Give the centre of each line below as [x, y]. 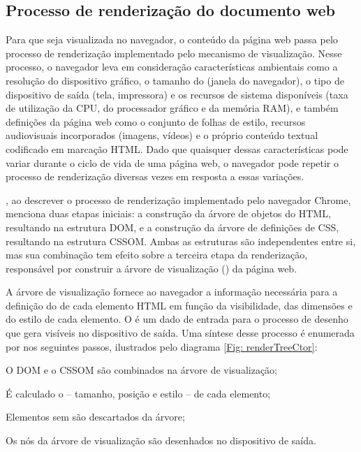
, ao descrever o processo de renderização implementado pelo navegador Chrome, [178, 199]
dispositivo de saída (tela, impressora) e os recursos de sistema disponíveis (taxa [177, 94]
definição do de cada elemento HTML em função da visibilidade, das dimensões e [179, 305]
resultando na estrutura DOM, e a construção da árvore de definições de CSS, [172, 227]
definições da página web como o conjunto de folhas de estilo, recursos [156, 121]
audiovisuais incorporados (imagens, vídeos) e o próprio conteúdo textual [162, 135]
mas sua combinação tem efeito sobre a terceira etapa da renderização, [157, 255]
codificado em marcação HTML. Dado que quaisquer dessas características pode [177, 148]
